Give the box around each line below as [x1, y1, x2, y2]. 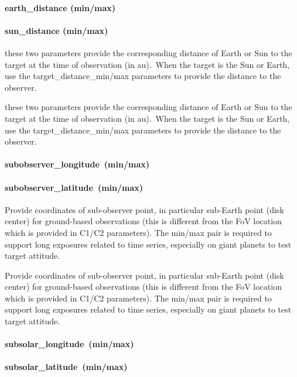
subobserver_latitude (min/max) [5, 181, 144, 193]
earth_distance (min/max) [5, 1, 116, 13]
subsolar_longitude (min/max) [5, 338, 134, 350]
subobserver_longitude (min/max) [5, 158, 149, 170]
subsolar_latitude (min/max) [5, 361, 128, 373]
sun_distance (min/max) [5, 24, 108, 36]
